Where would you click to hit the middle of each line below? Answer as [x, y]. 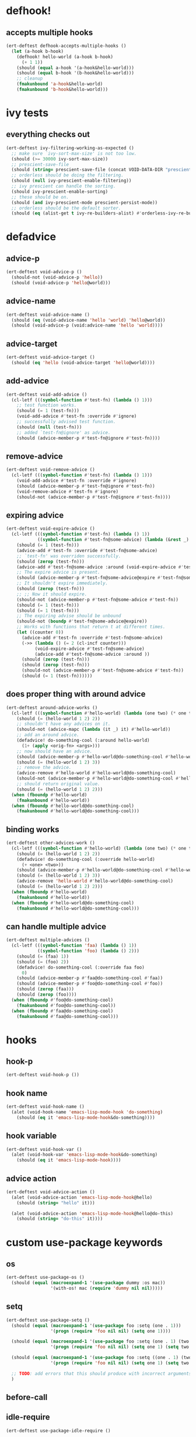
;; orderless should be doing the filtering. [68, 175]
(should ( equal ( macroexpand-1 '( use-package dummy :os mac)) [88, 1283]
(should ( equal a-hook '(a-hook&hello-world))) [75, 68]
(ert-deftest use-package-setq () [48, 1320]
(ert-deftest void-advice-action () [50, 1192]
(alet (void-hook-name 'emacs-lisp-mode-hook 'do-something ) [87, 1112]
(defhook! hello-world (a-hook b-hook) [65, 57]
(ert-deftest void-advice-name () [48, 315]
